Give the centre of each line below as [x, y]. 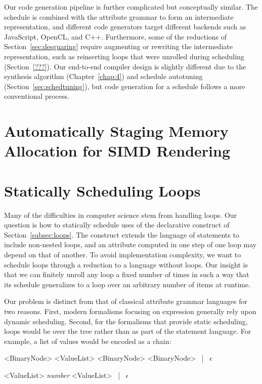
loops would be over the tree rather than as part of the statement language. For [128, 331]
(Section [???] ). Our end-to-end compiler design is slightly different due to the [125, 66]
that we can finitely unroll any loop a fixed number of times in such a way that [127, 274]
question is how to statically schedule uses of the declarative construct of [117, 225]
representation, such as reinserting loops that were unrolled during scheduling [124, 56]
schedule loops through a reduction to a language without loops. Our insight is [126, 264]
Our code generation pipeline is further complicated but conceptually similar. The [131, 7]
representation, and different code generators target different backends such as [125, 27]
